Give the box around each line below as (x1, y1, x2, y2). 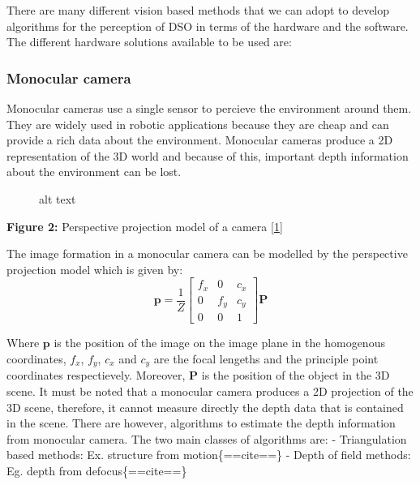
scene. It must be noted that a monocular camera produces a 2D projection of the (6, 382, 414, 399)
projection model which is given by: (6, 260, 183, 277)
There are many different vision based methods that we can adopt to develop (6, 2, 390, 18)
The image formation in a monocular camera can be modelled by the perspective (6, 245, 408, 262)
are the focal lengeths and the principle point (153, 350, 379, 367)
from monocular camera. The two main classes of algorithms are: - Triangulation (6, 430, 407, 447)
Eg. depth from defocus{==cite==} (6, 461, 187, 479)
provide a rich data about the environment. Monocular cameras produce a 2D (6, 131, 393, 148)
